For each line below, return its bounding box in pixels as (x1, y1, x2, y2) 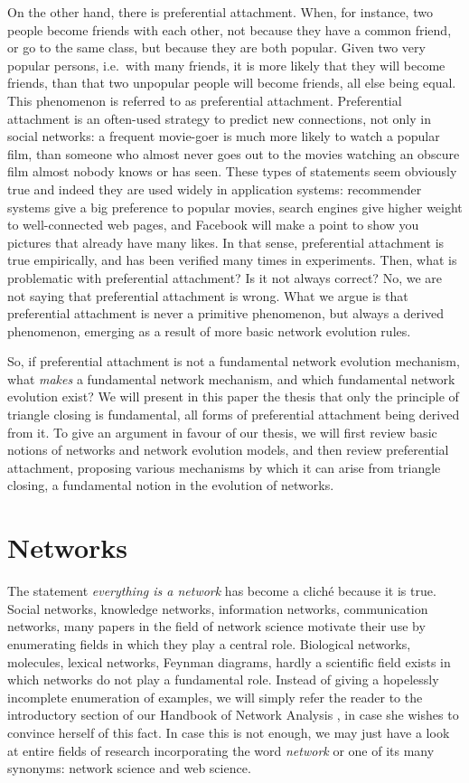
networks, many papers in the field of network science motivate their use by (7, 617, 426, 636)
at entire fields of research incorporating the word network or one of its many (7, 741, 435, 759)
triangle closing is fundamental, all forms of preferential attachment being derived (7, 405, 460, 424)
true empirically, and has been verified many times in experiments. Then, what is (7, 250, 457, 269)
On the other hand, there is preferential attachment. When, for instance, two (7, 3, 433, 21)
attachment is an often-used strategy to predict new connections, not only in (7, 108, 431, 127)
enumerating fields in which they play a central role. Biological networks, (7, 634, 411, 653)
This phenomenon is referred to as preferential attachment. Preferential (7, 90, 402, 109)
